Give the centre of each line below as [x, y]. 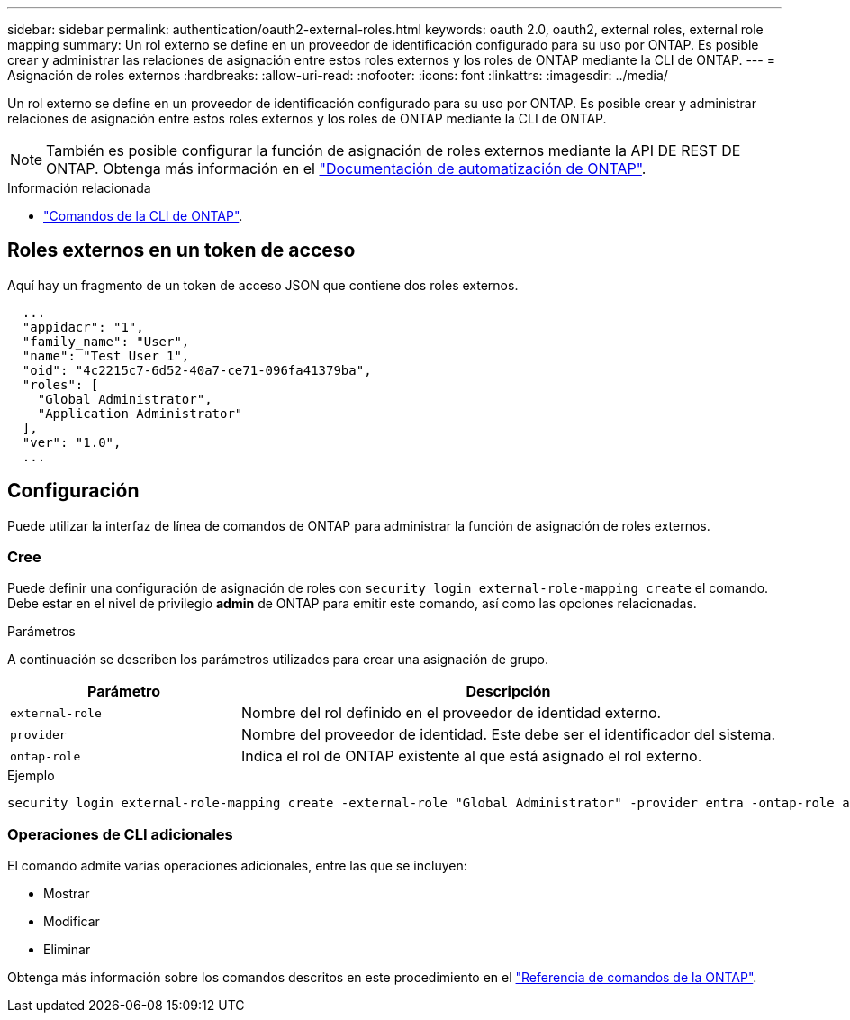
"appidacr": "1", [83, 327]
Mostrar [67, 894]
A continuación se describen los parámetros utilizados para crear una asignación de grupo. [278, 660]
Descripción [508, 692]
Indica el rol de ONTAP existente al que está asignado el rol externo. [472, 756]
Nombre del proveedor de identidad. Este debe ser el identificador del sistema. [509, 735]
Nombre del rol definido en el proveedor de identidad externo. [452, 713]
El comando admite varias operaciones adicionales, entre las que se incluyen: [237, 866]
